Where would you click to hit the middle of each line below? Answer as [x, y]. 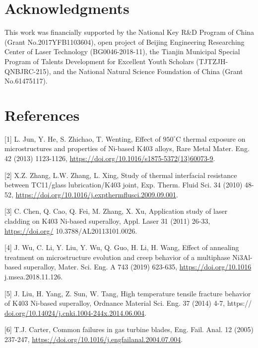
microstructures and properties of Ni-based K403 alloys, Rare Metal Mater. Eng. [127, 148]
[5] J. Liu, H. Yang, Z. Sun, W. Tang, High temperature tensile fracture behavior [128, 293]
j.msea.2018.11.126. [34, 276]
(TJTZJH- [212, 61]
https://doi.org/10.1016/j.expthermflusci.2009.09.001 [96, 194]
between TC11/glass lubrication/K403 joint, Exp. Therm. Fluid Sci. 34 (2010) [124, 185]
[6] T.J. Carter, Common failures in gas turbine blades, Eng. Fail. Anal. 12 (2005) [129, 329]
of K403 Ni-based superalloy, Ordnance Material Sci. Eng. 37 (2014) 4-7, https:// [128, 303]
